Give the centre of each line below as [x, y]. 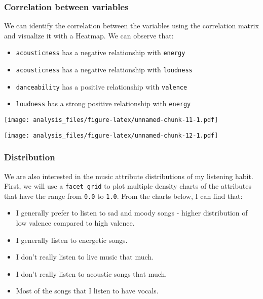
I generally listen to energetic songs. [72, 240]
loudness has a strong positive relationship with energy [103, 103]
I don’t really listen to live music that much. [85, 257]
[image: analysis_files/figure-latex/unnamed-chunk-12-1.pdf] [111, 135]
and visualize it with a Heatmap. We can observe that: [89, 35]
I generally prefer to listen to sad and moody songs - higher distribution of [132, 213]
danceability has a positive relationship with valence [102, 86]
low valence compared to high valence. [75, 223]
